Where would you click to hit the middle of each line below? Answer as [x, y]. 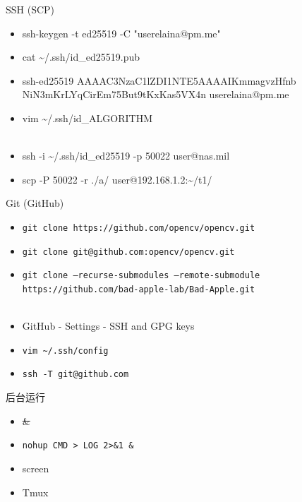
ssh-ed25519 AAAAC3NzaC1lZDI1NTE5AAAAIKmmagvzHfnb [159, 80]
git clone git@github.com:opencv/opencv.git [128, 252]
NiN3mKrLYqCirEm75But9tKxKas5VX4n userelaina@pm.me [156, 94]
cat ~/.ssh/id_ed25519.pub [81, 57]
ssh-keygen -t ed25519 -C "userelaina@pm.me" [121, 33]
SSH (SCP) [30, 9]
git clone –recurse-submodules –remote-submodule [141, 276]
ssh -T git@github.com [75, 375]
